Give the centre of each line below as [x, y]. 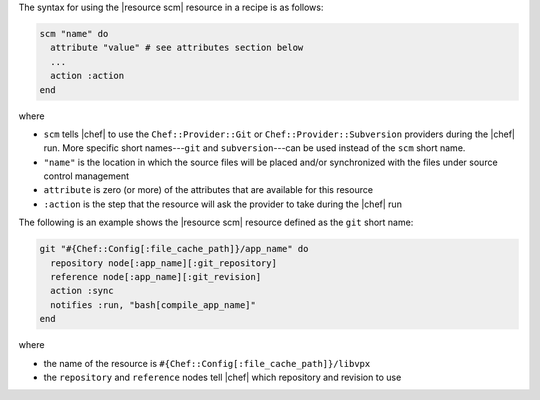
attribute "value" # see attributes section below [177, 48]
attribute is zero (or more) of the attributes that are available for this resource [208, 190]
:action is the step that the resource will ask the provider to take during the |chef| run [222, 204]
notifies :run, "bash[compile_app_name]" [153, 304]
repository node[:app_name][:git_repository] [163, 263]
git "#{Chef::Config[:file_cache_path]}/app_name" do [174, 249]
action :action [87, 76]
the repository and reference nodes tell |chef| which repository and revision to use [222, 377]
